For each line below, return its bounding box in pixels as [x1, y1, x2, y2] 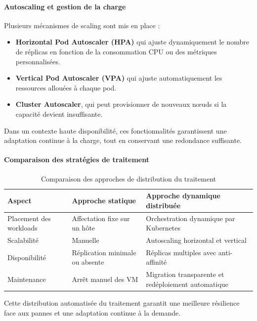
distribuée [146, 200, 181, 210]
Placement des [7, 213, 51, 223]
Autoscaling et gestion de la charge [4, 1, 126, 11]
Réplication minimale [72, 247, 136, 257]
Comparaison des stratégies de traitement [4, 154, 149, 165]
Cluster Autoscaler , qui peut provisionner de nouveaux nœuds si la [15, 99, 227, 109]
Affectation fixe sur [72, 213, 130, 223]
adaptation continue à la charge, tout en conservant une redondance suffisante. [4, 135, 242, 145]
